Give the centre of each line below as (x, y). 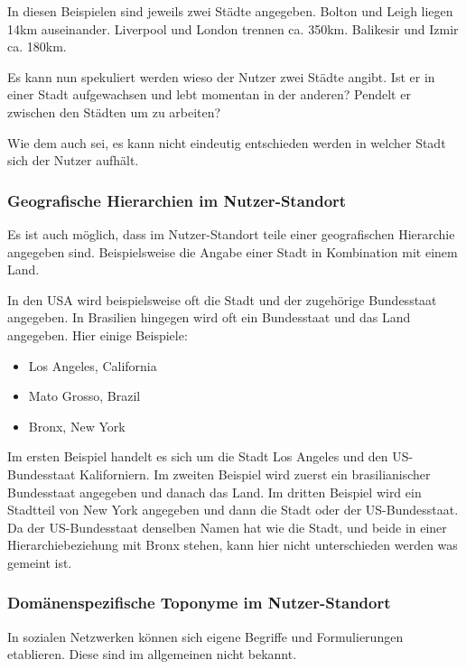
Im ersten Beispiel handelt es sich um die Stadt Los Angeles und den (198, 456)
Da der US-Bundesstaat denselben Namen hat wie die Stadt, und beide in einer (227, 527)
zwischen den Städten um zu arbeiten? (114, 111)
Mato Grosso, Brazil (84, 396)
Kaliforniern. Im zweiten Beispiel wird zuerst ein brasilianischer (255, 474)
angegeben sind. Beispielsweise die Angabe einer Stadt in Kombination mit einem (233, 251)
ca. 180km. (37, 46)
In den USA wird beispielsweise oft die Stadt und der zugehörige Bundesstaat (222, 299)
